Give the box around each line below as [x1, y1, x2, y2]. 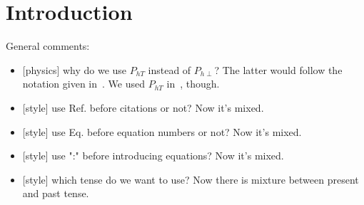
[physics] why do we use [22, 62, 127, 77]
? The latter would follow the [214, 62, 343, 77]
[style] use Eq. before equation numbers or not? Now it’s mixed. [22, 124, 302, 139]
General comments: [6, 38, 90, 53]
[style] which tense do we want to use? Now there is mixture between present [22, 172, 359, 186]
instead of [148, 62, 191, 77]
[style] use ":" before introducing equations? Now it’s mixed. [22, 148, 284, 163]
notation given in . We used [22, 76, 146, 91]
